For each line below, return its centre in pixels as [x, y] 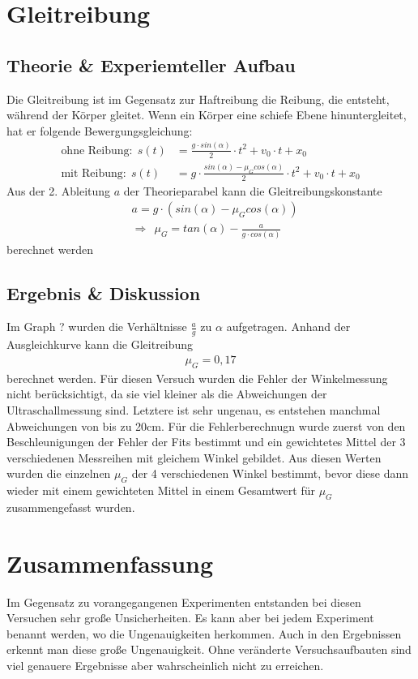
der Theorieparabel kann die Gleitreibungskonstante [253, 190]
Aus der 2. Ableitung [59, 190]
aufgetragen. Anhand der [288, 327]
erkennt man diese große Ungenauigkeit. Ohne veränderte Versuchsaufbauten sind [209, 649]
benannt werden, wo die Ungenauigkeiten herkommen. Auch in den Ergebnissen [204, 633]
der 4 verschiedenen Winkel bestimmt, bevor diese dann [270, 473]
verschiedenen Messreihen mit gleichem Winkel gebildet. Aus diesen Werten [194, 457]
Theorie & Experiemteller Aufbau [151, 64]
